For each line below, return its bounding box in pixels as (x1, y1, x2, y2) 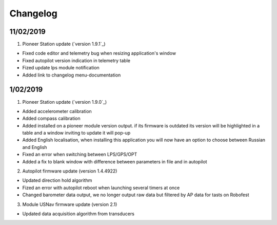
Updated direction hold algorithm (22, 177, 92, 183)
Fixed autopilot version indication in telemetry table (22, 57, 131, 64)
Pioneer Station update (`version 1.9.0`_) (22, 99, 107, 105)
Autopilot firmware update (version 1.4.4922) (22, 168, 117, 174)
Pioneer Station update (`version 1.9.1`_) (22, 41, 106, 47)
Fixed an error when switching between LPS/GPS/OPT (22, 152, 137, 158)
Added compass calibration (22, 116, 81, 122)
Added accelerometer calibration (22, 108, 92, 114)
